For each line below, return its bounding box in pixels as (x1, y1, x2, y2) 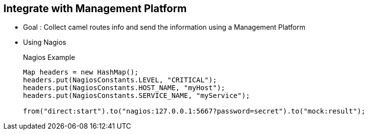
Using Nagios (23, 38, 67, 47)
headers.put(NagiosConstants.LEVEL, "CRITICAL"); (23, 76, 217, 84)
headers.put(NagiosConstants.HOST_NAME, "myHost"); (23, 84, 226, 92)
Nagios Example (23, 53, 75, 62)
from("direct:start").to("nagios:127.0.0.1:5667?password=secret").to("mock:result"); (23, 107, 366, 115)
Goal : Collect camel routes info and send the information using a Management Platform (23, 23, 305, 32)
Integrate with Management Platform (3, 2, 187, 15)
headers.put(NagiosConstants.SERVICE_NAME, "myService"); (23, 92, 250, 100)
